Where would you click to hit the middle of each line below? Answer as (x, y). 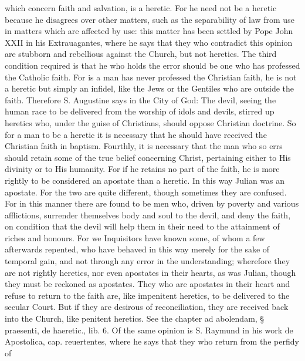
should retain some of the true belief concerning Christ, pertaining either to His (148, 157)
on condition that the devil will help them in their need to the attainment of (142, 226)
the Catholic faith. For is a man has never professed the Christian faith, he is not (151, 77)
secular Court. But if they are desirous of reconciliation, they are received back (147, 307)
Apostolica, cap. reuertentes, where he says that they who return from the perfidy (152, 341)
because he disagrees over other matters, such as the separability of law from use (150, 19)
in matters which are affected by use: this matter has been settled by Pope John (149, 31)
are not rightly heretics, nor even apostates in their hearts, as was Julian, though (150, 272)
